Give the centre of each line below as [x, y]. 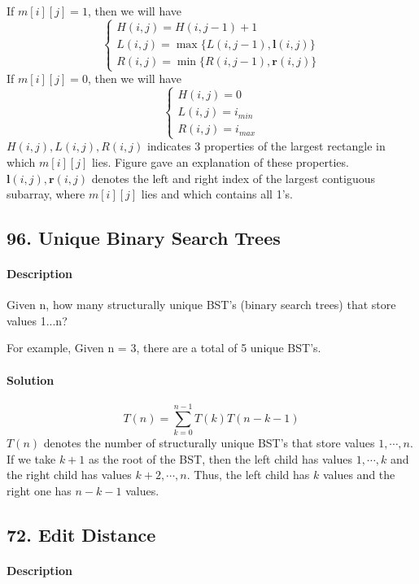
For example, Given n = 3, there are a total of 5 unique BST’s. [164, 348]
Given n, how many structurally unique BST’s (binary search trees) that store [201, 305]
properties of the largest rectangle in [295, 146]
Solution [31, 379]
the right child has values [69, 475]
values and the [359, 475]
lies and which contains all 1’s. [217, 194]
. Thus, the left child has [248, 475]
